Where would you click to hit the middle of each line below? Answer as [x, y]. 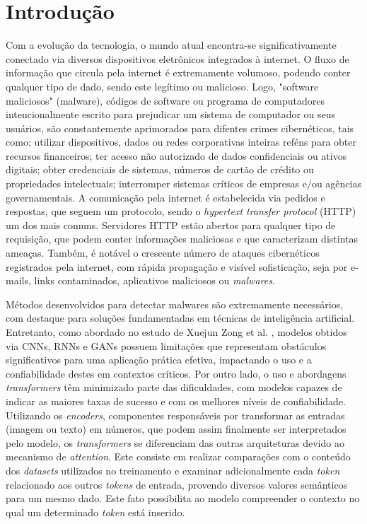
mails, [18, 280]
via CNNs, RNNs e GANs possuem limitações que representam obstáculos [166, 345]
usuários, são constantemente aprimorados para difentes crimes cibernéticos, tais [180, 128]
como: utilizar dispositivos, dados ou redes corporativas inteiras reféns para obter [181, 142]
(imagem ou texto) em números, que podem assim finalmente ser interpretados [176, 429]
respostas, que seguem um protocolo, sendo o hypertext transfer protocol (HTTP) [181, 211]
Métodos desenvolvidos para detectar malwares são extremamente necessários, [175, 304]
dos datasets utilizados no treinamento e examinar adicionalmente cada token [173, 470]
